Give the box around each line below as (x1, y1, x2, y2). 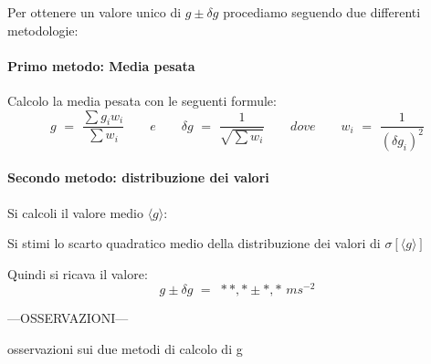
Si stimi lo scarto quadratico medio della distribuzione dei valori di (7, 234, 381, 253)
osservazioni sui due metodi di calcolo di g (7, 339, 243, 358)
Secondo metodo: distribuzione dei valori (7, 168, 269, 187)
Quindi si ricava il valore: (7, 264, 148, 283)
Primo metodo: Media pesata (7, 56, 195, 75)
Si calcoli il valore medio (7, 203, 143, 222)
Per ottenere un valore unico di (7, 3, 182, 21)
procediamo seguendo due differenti (223, 3, 421, 21)
